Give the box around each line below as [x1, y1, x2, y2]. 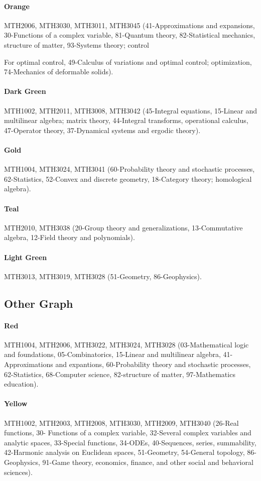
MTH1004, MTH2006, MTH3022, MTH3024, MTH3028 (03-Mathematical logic [4, 339, 249, 349]
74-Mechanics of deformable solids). [4, 66, 113, 77]
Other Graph [4, 295, 73, 311]
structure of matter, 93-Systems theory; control [4, 39, 149, 50]
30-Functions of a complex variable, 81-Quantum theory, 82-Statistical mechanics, [4, 30, 255, 40]
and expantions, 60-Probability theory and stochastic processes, [55, 359, 251, 370]
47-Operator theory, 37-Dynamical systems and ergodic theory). [4, 125, 201, 135]
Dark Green [4, 86, 46, 96]
